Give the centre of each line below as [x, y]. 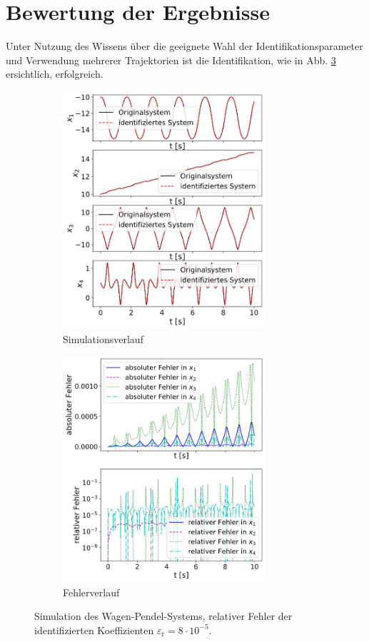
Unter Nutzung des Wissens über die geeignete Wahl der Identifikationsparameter [184, 46]
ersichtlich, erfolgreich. [55, 74]
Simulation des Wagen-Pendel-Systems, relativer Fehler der [163, 616]
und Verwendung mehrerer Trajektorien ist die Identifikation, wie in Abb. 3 [171, 60]
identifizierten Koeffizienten [94, 630]
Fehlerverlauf [91, 592]
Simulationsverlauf [103, 338]
